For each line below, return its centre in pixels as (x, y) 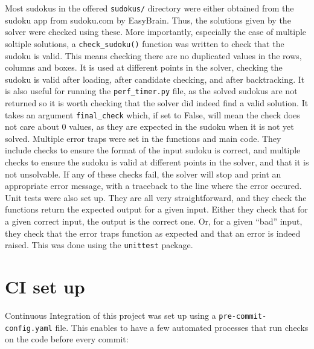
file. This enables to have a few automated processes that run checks (182, 327)
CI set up (45, 286)
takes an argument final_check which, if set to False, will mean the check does (152, 114)
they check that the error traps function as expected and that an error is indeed (153, 233)
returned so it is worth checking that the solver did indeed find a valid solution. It (157, 102)
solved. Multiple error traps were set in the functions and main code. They (143, 138)
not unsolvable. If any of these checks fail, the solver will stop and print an (143, 174)
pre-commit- (243, 316)
